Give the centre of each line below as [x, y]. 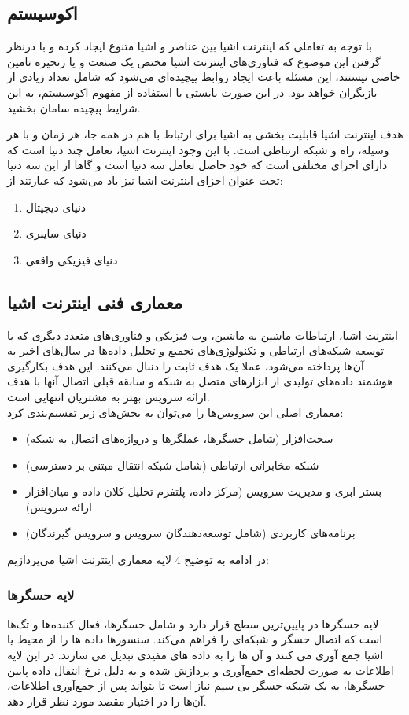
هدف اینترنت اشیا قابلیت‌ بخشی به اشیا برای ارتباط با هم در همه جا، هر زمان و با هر [205, 134]
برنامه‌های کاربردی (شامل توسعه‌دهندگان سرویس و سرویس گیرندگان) [190, 533]
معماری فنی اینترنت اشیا [95, 302]
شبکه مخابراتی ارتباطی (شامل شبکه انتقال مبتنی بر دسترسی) [172, 464]
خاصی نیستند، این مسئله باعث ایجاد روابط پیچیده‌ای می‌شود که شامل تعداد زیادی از [204, 77]
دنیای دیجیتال [56, 206]
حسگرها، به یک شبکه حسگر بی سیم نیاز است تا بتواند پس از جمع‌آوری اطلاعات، [196, 686]
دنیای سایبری [56, 233]
